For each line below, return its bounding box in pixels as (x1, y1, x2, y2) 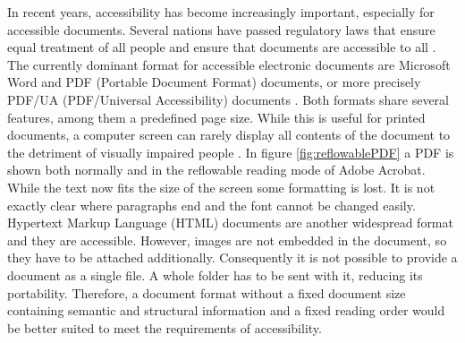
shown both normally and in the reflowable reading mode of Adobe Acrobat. (7, 160, 426, 179)
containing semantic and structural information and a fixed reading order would (7, 301, 445, 320)
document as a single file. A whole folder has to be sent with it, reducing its (7, 265, 423, 284)
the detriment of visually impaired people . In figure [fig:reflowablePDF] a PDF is (7, 142, 454, 161)
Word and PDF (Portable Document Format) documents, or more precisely (7, 73, 421, 91)
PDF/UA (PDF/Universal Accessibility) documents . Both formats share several (7, 90, 449, 108)
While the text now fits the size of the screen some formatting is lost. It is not (7, 177, 435, 196)
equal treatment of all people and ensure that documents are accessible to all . (7, 38, 436, 56)
